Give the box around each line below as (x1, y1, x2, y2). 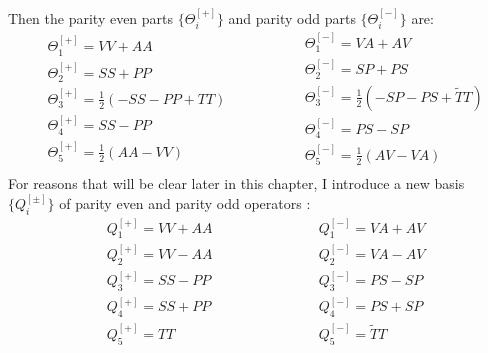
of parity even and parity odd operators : (59, 193, 311, 214)
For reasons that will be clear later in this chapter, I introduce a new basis (8, 173, 465, 194)
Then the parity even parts (8, 7, 174, 28)
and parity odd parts (228, 7, 356, 28)
